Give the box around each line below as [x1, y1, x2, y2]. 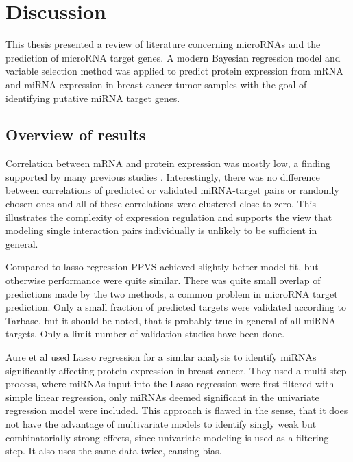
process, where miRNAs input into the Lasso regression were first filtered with [5, 376, 334, 391]
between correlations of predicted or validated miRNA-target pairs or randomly [5, 183, 339, 197]
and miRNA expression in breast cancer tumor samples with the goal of [5, 77, 307, 91]
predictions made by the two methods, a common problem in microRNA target [5, 286, 338, 300]
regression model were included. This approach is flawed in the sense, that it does [5, 403, 348, 418]
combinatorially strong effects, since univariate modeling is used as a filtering [5, 430, 329, 444]
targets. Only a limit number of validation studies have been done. [5, 326, 285, 341]
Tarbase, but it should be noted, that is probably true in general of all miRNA [5, 313, 337, 327]
